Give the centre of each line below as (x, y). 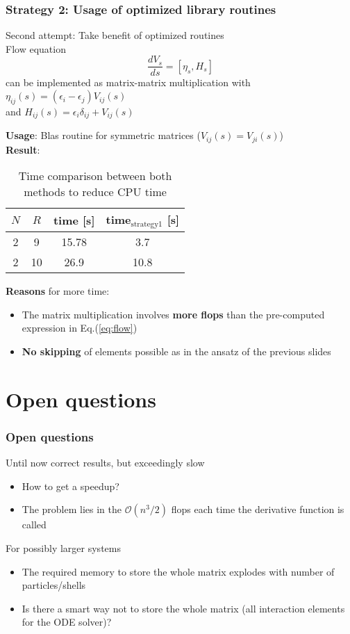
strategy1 (147, 225)
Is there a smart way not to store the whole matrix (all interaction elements (183, 608)
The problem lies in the (72, 509)
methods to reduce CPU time (95, 192)
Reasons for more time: (58, 291)
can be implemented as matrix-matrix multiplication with (128, 82)
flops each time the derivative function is (258, 509)
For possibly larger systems (63, 548)
